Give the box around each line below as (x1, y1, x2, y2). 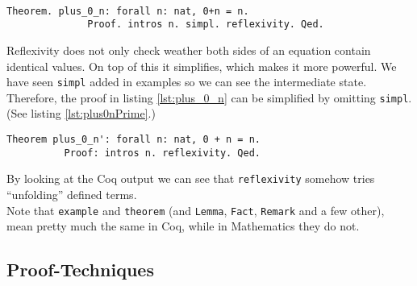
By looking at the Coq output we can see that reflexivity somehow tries (6, 170, 375, 187)
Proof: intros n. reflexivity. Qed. (64, 147, 261, 159)
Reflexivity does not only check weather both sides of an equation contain (6, 41, 371, 58)
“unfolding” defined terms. (6, 185, 137, 202)
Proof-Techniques (6, 257, 154, 282)
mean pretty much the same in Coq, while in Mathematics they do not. (6, 218, 360, 234)
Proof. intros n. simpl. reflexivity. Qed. (87, 19, 324, 31)
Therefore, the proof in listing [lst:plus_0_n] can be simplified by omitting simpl (6, 89, 409, 106)
